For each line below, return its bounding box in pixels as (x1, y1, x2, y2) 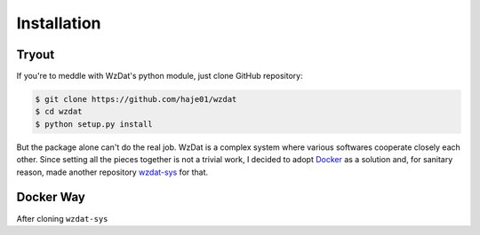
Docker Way (16, 190, 86, 205)
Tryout (16, 47, 55, 62)
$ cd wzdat (35, 106, 83, 117)
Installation (16, 13, 101, 33)
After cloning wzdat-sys (16, 213, 108, 223)
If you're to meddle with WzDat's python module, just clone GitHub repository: (16, 71, 303, 82)
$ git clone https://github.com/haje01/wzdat (35, 94, 237, 105)
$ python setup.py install (35, 119, 153, 129)
